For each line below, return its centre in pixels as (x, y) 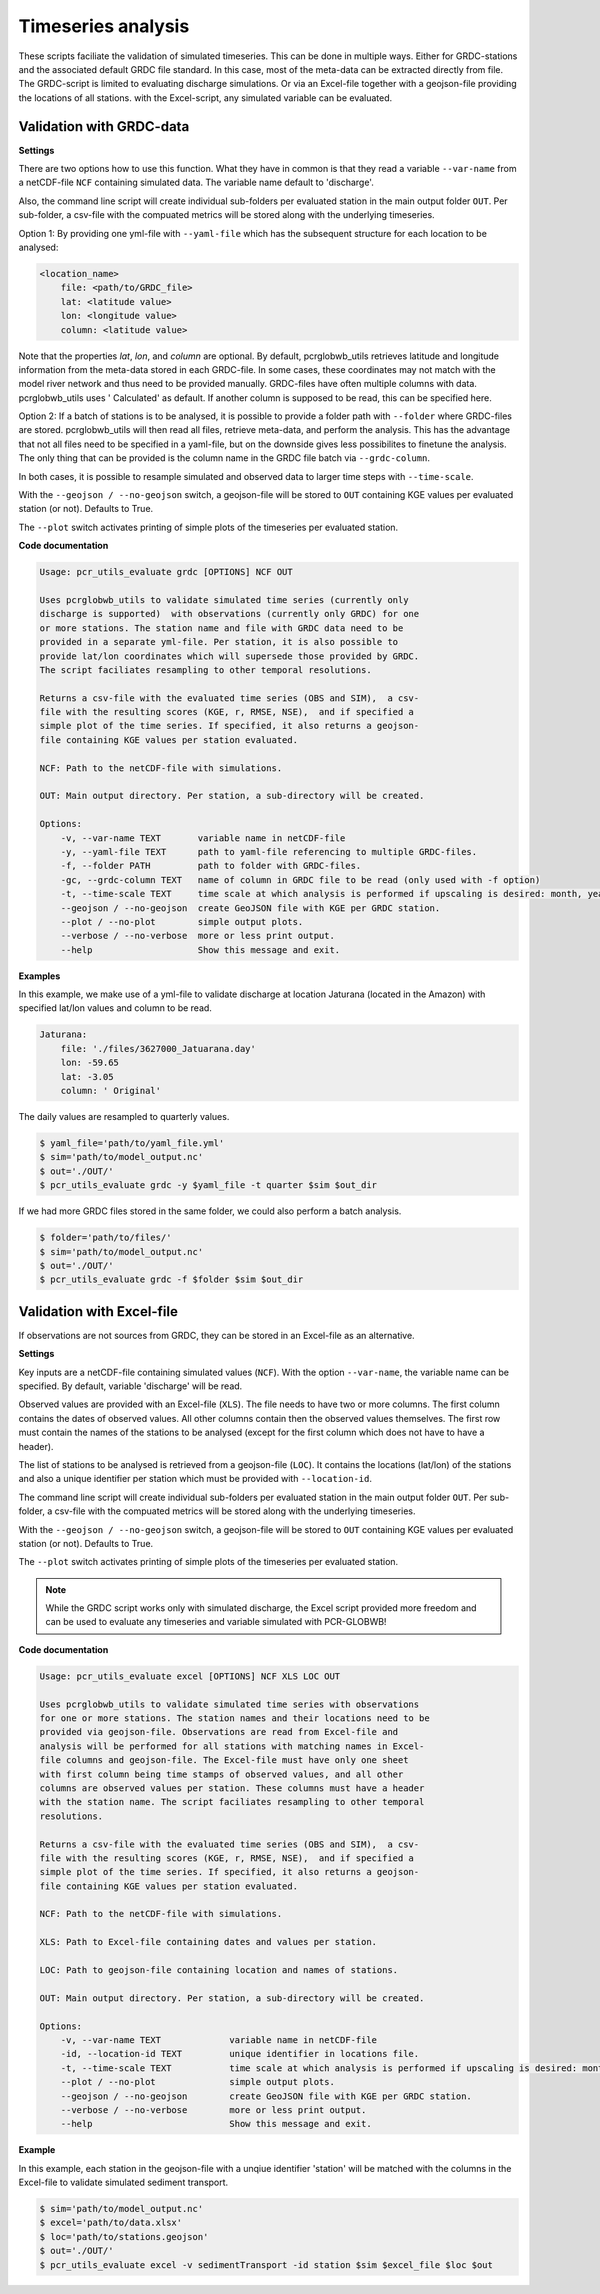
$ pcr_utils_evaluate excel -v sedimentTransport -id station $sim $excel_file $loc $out (266, 2264)
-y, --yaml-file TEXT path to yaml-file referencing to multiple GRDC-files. (269, 851)
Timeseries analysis (104, 26)
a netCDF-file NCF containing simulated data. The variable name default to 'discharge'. (196, 182)
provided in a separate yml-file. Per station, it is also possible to (219, 642)
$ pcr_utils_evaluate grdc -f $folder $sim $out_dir (171, 1279)
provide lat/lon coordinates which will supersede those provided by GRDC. (229, 656)
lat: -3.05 (87, 1076)
